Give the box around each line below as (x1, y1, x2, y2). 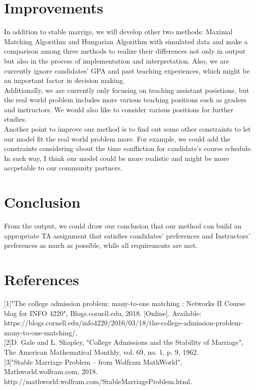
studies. (4, 114, 27, 124)
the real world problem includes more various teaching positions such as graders (4, 94, 247, 105)
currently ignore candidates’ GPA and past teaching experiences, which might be (4, 65, 250, 76)
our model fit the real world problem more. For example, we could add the (4, 133, 231, 144)
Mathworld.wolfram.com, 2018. (4, 366, 98, 377)
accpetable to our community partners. (4, 162, 123, 173)
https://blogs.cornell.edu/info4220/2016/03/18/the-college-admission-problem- (4, 317, 243, 328)
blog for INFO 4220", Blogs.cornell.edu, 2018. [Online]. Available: (4, 308, 201, 318)
